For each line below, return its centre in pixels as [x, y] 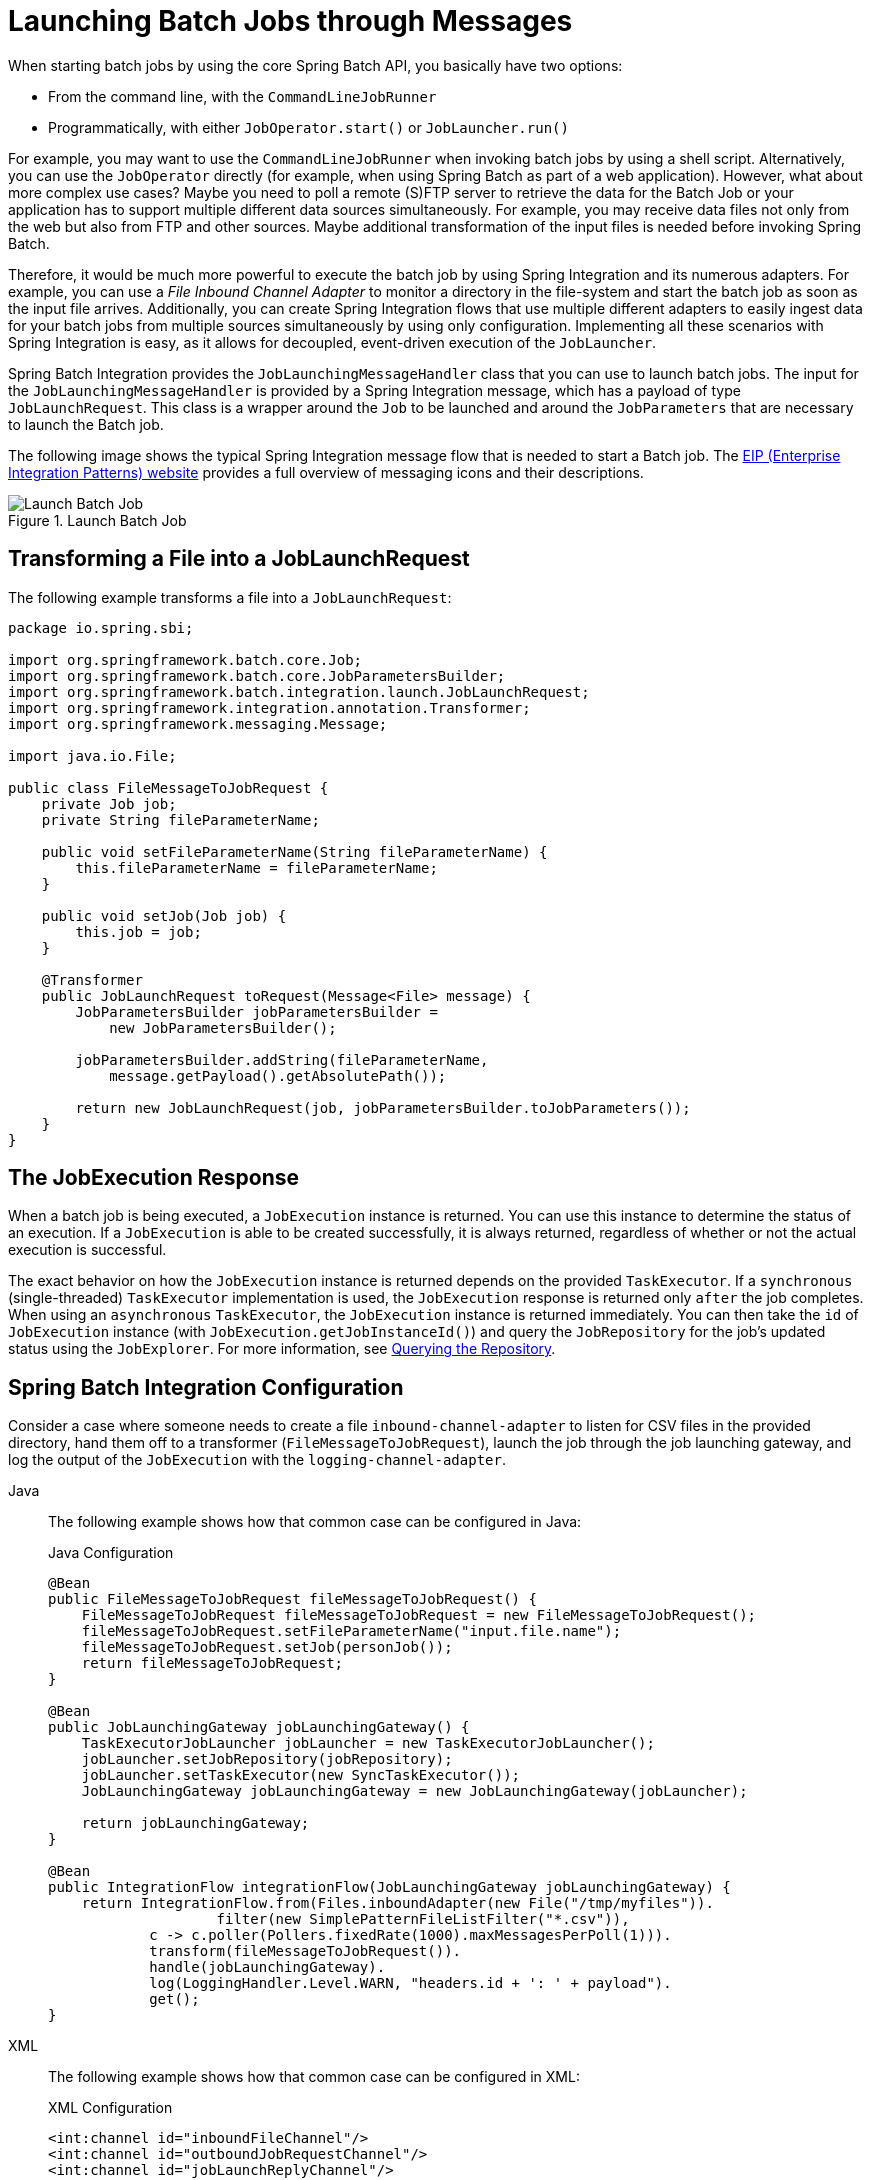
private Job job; [109, 803]
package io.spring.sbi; [101, 627]
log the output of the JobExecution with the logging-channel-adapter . [257, 1460]
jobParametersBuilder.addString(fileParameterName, [282, 1059]
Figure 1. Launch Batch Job [97, 520]
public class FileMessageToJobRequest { [168, 787]
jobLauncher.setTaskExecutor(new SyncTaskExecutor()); [301, 1775]
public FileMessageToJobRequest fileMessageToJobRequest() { [292, 1599]
